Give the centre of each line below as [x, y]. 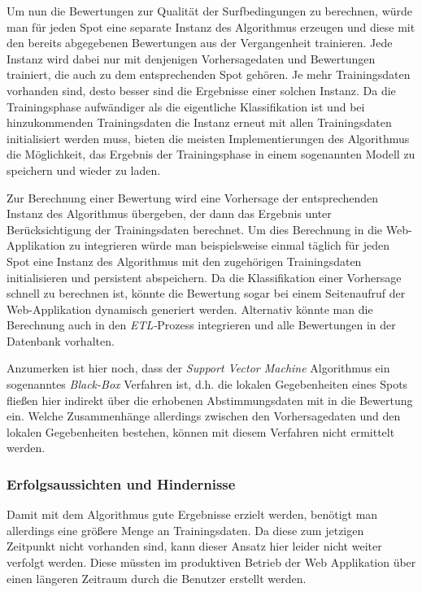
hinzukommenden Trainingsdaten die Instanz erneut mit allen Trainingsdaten [199, 122]
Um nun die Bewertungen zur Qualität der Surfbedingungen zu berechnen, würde [210, 11]
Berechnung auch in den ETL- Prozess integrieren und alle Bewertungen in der [201, 325]
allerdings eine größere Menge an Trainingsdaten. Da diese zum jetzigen [185, 530]
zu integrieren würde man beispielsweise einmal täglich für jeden [229, 245]
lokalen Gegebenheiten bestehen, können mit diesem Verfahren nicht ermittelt [201, 431]
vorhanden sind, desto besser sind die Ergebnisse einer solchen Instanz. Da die [201, 90]
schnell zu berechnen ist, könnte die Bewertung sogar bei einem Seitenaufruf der [206, 293]
